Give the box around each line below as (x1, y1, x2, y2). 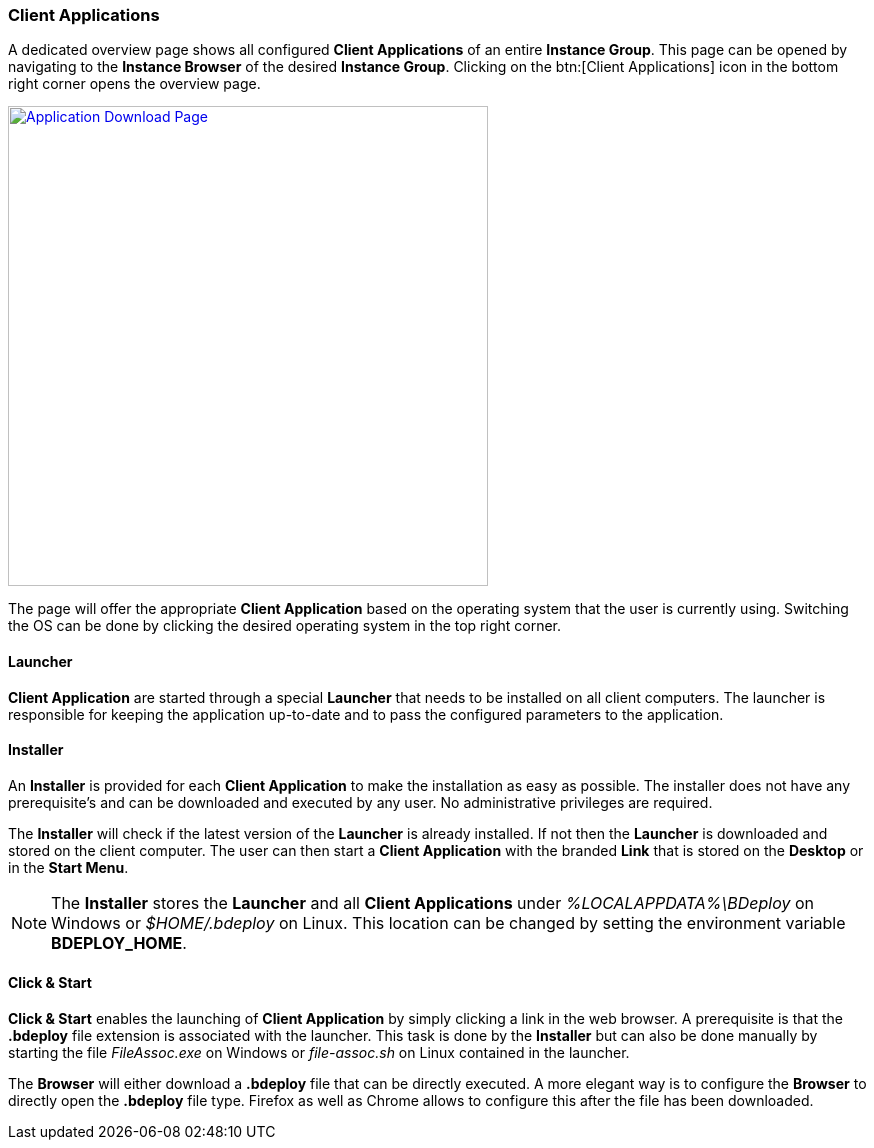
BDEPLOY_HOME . (51, 932, 187, 953)
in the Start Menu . (8, 858, 129, 876)
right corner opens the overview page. (8, 75, 261, 93)
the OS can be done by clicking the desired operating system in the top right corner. (8, 617, 562, 635)
